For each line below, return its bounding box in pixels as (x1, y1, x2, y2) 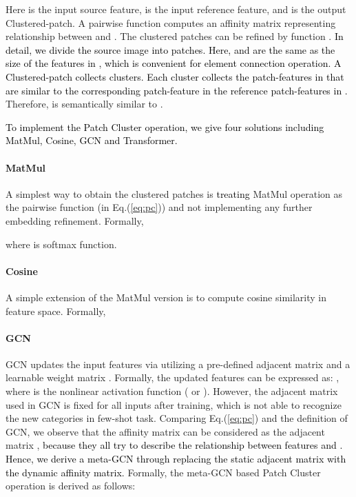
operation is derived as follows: (6, 478, 136, 493)
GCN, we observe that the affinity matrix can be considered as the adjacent (6, 424, 325, 438)
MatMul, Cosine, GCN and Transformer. (6, 133, 178, 148)
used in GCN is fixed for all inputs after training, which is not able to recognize (6, 397, 342, 412)
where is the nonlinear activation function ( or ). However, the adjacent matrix (6, 384, 338, 398)
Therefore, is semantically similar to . (6, 97, 163, 111)
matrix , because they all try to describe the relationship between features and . (6, 438, 343, 452)
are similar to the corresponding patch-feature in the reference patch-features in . (6, 83, 348, 97)
